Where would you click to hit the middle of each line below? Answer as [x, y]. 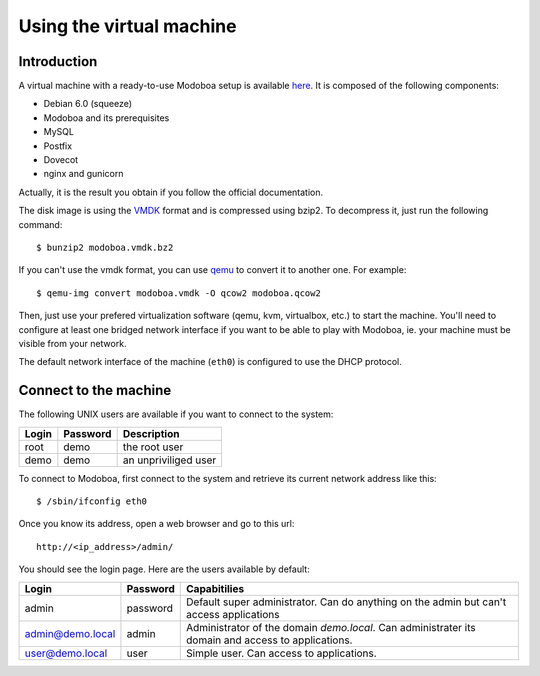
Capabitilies [215, 588]
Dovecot [61, 160]
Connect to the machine [95, 390]
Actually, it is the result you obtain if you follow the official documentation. [171, 192]
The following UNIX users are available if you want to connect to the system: [176, 414]
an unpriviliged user [169, 460]
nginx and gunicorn [83, 174]
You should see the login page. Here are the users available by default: [164, 569]
